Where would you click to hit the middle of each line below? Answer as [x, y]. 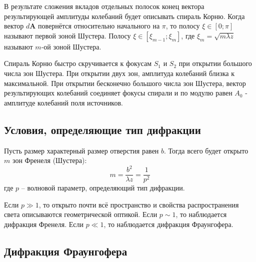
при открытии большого [215, 63]
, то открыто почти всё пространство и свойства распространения [139, 204]
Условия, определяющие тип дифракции [102, 129]
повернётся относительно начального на [99, 26]
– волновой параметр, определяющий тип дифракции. [103, 188]
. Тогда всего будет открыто [206, 150]
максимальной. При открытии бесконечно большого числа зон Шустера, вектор [125, 83]
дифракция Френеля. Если [44, 224]
